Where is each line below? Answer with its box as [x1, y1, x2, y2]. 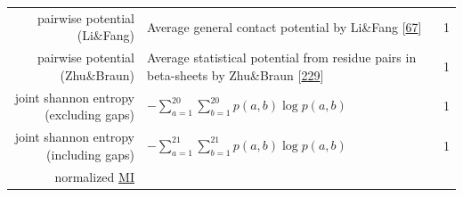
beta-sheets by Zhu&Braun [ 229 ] [146, 65, 324, 84]
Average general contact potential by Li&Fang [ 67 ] [146, 17, 422, 36]
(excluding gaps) [45, 105, 134, 124]
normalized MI [54, 167, 134, 185]
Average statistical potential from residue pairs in [146, 48, 417, 67]
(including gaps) [46, 144, 134, 163]
